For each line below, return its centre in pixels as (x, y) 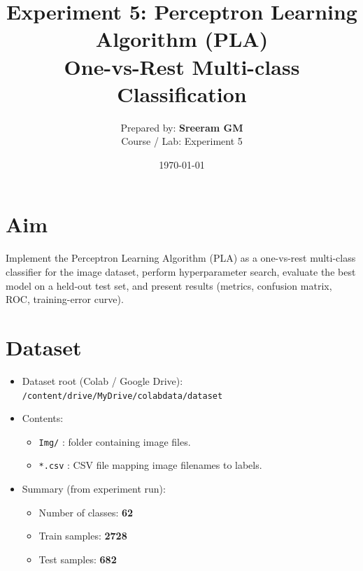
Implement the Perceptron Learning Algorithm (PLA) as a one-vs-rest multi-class (181, 258)
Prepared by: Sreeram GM (182, 127)
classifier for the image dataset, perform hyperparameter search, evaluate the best (181, 272)
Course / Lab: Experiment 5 (182, 141)
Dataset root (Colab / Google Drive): (102, 380)
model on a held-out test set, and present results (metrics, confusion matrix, (169, 285)
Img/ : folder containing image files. (115, 441)
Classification (182, 93)
